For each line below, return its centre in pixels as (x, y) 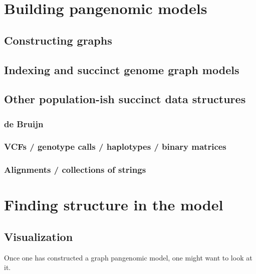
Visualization (39, 237)
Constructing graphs (58, 40)
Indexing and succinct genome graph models (122, 69)
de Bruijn (24, 123)
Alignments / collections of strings (75, 170)
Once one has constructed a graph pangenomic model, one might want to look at (128, 257)
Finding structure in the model (114, 205)
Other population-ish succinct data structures (125, 99)
